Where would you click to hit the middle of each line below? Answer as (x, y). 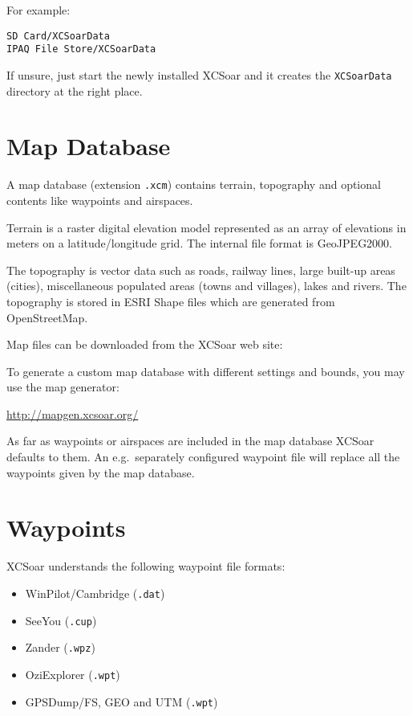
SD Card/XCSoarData (58, 36)
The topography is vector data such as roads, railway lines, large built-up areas (201, 270)
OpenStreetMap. (47, 317)
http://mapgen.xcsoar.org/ (73, 413)
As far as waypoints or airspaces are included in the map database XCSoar (190, 441)
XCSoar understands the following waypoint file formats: (146, 566)
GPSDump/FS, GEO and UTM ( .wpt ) (121, 701)
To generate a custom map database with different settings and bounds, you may (206, 371)
